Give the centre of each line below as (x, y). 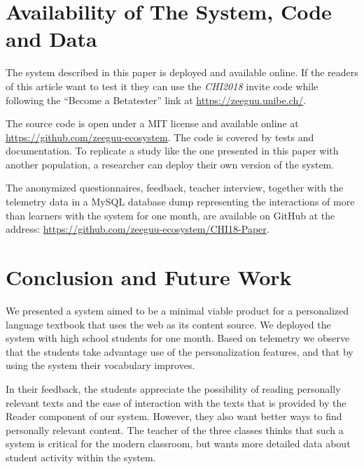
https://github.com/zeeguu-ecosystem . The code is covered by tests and (160, 137)
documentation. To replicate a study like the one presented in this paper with (172, 151)
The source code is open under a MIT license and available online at (152, 123)
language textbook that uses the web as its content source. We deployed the (168, 324)
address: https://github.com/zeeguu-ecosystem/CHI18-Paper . (138, 229)
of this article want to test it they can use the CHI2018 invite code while (162, 86)
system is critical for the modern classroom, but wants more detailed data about (178, 443)
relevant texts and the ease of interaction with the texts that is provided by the (176, 402)
